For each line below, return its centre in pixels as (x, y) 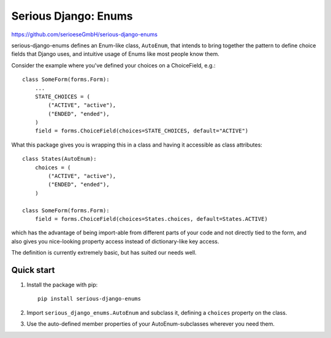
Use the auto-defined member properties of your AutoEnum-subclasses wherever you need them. (151, 324)
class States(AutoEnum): (59, 159)
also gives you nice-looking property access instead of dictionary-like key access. (115, 241)
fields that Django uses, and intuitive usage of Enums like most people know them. (116, 54)
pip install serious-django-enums (89, 299)
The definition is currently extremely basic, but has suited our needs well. (104, 253)
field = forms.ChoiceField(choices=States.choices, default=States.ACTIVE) (151, 219)
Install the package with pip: (62, 285)
